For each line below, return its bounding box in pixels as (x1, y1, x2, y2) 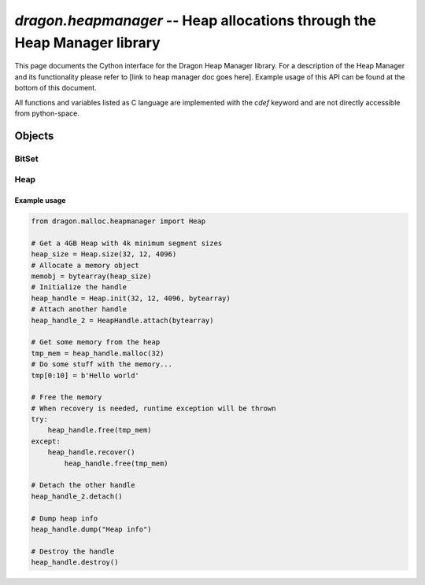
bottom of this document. (14, 83, 98, 93)
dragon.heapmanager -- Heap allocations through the (14, 12, 377, 29)
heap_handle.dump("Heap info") (31, 524, 153, 534)
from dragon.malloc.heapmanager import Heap (31, 217, 206, 226)
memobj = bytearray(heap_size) (31, 271, 153, 281)
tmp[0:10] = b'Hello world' (31, 370, 139, 380)
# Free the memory (31, 393, 102, 402)
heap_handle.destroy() (31, 558, 119, 567)
